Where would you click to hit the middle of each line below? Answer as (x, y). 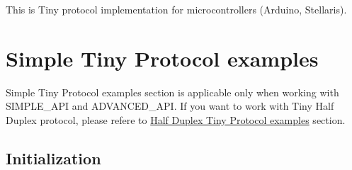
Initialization (53, 158)
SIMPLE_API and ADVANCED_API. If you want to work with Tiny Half (170, 106)
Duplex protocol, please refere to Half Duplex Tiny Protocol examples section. (176, 119)
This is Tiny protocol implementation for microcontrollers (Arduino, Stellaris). (176, 9)
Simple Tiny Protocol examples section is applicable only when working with (172, 92)
